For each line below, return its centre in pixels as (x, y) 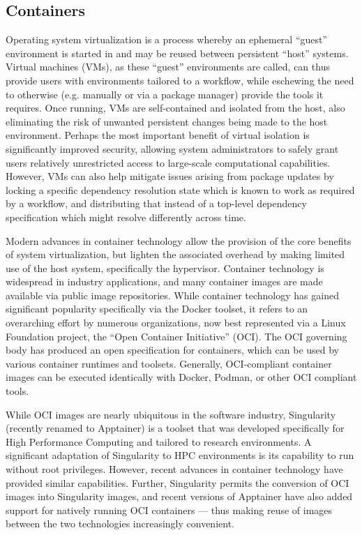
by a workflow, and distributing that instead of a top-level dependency (156, 203)
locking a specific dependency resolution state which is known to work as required (180, 189)
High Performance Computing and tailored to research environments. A (159, 441)
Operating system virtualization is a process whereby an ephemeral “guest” (167, 39)
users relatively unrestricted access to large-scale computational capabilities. (168, 162)
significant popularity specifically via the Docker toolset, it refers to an (157, 309)
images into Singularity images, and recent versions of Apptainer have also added (179, 496)
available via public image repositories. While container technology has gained (172, 295)
